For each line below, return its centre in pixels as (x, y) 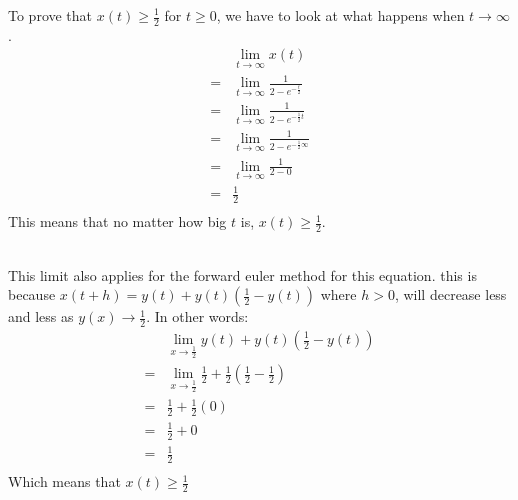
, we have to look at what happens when (340, 15)
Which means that (64, 481)
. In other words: (197, 316)
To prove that (50, 15)
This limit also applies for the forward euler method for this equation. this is (242, 274)
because (32, 294)
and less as (41, 316)
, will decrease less (450, 294)
